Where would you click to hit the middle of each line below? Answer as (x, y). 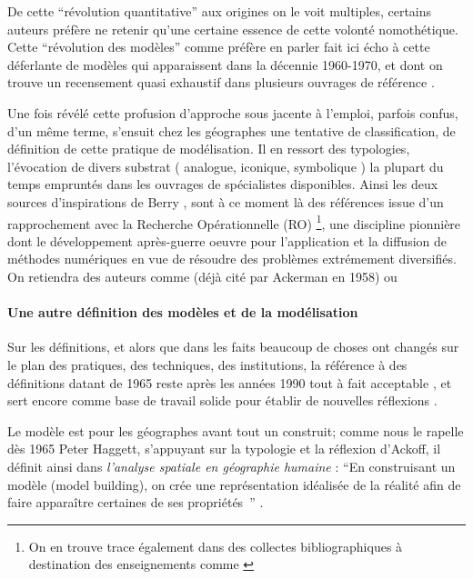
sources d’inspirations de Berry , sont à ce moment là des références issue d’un (226, 201)
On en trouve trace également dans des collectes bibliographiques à (216, 546)
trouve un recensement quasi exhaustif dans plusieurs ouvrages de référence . (221, 82)
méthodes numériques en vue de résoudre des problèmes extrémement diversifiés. (232, 259)
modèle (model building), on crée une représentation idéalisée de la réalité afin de (234, 484)
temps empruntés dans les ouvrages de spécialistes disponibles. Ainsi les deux (223, 184)
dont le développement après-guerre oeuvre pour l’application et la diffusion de (227, 240)
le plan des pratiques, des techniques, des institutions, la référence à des (207, 364)
